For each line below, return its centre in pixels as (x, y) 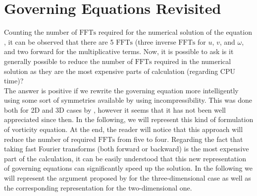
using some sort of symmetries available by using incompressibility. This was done (128, 100)
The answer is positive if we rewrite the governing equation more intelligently (121, 90)
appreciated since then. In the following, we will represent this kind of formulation (129, 119)
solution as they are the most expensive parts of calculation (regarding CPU (120, 71)
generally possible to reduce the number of (69, 61)
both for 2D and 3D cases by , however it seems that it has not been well (115, 109)
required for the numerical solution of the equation (175, 32)
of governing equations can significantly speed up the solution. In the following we (128, 168)
